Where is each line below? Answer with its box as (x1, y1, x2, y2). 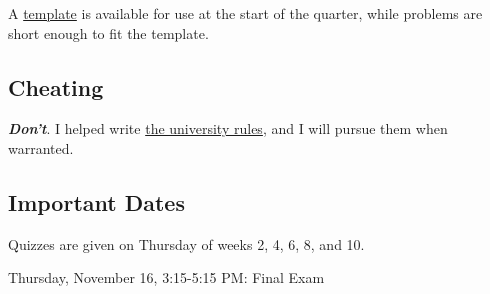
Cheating (8, 71, 104, 102)
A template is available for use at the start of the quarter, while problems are (8, 3, 483, 23)
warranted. (8, 137, 74, 158)
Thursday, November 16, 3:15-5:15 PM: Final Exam (8, 267, 325, 288)
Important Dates (8, 186, 185, 217)
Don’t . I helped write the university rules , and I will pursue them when (8, 118, 448, 139)
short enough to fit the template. (8, 22, 209, 43)
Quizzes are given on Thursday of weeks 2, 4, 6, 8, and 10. (8, 233, 365, 254)
